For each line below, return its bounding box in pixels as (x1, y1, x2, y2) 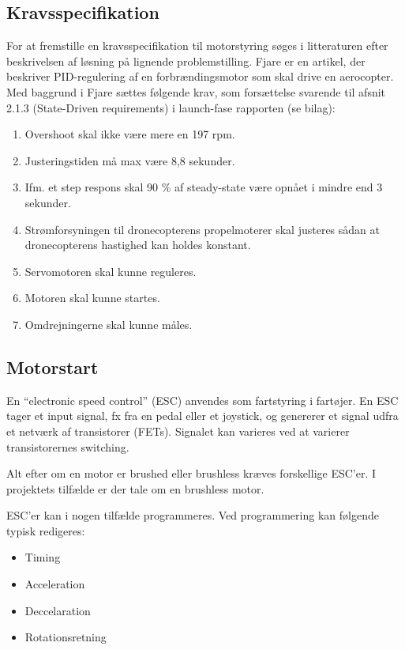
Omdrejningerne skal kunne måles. (24, 316, 193, 332)
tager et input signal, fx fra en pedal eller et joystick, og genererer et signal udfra (6, 407, 399, 424)
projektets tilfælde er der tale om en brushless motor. (6, 480, 264, 497)
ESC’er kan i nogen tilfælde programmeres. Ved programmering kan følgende (6, 507, 379, 523)
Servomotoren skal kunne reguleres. (24, 263, 197, 279)
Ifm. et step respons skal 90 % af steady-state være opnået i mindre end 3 (24, 179, 383, 195)
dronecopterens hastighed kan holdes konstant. (24, 236, 251, 253)
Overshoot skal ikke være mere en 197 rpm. (24, 126, 235, 142)
